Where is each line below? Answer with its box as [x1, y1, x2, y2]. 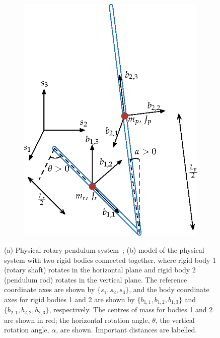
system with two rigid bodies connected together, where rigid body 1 [4, 254, 216, 265]
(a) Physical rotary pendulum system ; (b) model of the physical [4, 244, 204, 255]
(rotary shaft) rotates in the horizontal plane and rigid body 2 [4, 264, 196, 275]
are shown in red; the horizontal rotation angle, [4, 314, 150, 325]
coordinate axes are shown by [4, 284, 95, 295]
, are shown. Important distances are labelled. [56, 324, 197, 335]
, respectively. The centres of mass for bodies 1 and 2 [49, 304, 213, 315]
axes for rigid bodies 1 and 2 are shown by [4, 294, 135, 304]
